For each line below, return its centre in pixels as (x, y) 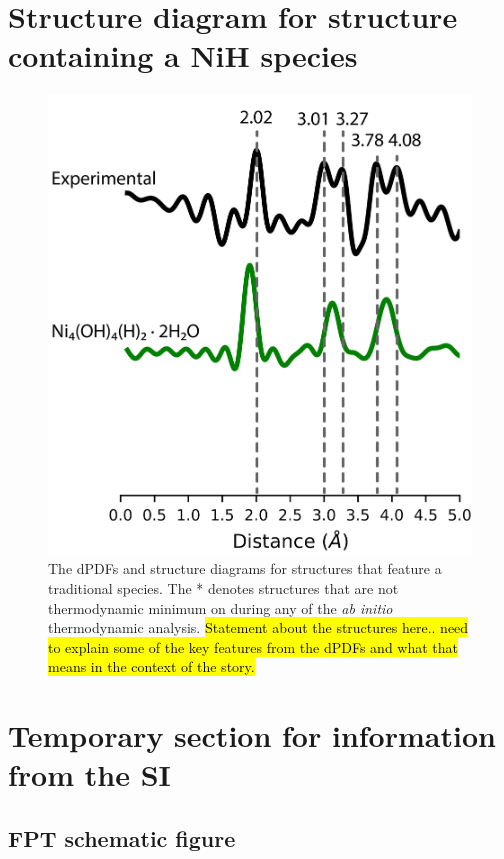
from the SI (89, 774)
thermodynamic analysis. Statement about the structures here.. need (258, 627)
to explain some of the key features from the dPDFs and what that (253, 646)
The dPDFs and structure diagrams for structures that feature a (245, 568)
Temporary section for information (252, 735)
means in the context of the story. (151, 666)
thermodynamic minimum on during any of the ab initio (220, 607)
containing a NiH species (183, 55)
